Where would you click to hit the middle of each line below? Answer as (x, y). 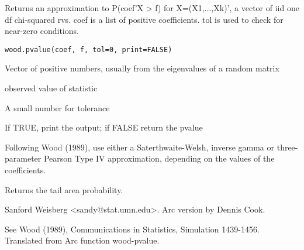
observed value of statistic (51, 88)
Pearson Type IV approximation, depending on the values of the (159, 158)
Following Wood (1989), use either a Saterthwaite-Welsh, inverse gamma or (140, 147)
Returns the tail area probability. (64, 189)
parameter (23, 158)
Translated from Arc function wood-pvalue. (82, 240)
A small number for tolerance (57, 107)
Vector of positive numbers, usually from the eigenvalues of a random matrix (142, 68)
